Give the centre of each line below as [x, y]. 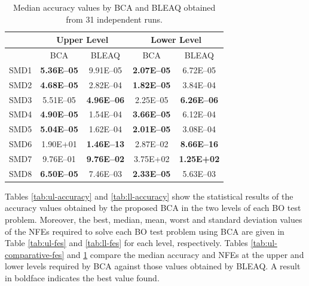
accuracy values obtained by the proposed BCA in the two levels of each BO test [153, 208]
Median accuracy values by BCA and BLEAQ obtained [114, 7]
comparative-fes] [35, 254]
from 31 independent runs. [114, 19]
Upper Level [82, 40]
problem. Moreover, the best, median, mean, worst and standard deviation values [154, 220]
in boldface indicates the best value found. [82, 278]
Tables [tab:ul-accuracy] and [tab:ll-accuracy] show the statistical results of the [149, 196]
